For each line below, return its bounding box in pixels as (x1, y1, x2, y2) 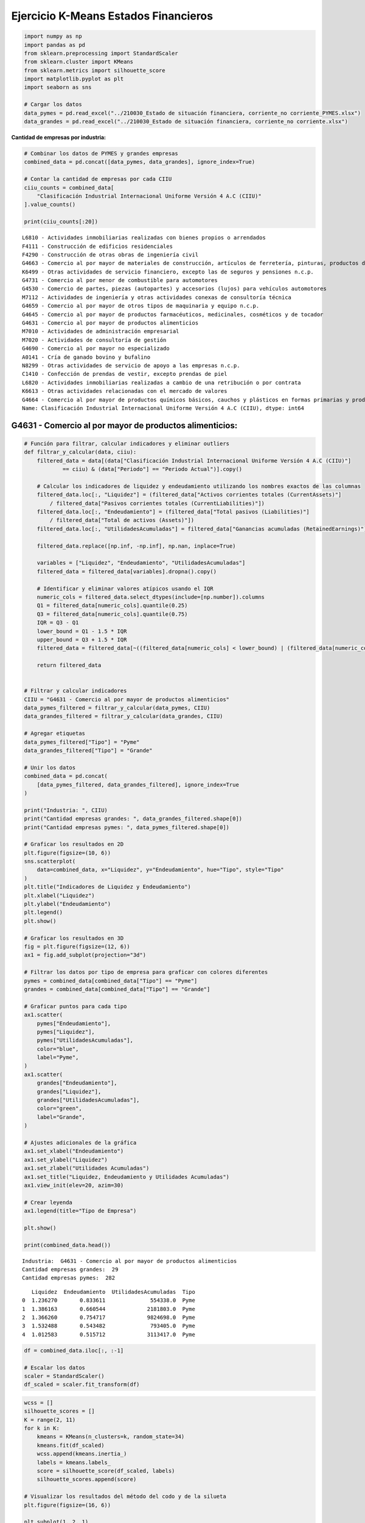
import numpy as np (24, 33, 82, 40)
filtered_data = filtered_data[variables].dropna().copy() (36, 568, 217, 575)
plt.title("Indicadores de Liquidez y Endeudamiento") (24, 883, 191, 891)
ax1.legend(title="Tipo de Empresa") (24, 1207, 137, 1215)
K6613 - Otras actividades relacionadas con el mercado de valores (22, 387, 228, 395)
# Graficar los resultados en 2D (24, 841, 124, 848)
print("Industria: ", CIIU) (24, 807, 108, 813)
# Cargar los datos (24, 101, 82, 108)
